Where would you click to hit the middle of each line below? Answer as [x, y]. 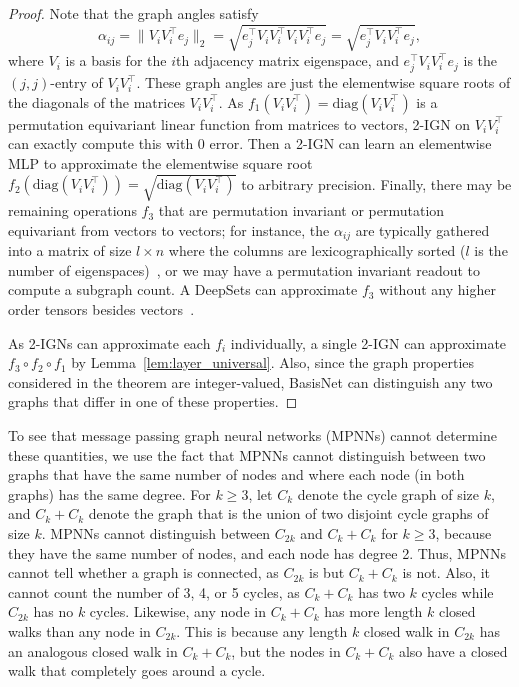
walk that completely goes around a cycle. [137, 670]
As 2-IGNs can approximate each [109, 342]
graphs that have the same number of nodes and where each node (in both [236, 474]
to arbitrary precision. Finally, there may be [376, 183]
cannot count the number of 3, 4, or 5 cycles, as [154, 591]
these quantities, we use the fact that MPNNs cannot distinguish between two [247, 454]
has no [53, 611]
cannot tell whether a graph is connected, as [143, 572]
